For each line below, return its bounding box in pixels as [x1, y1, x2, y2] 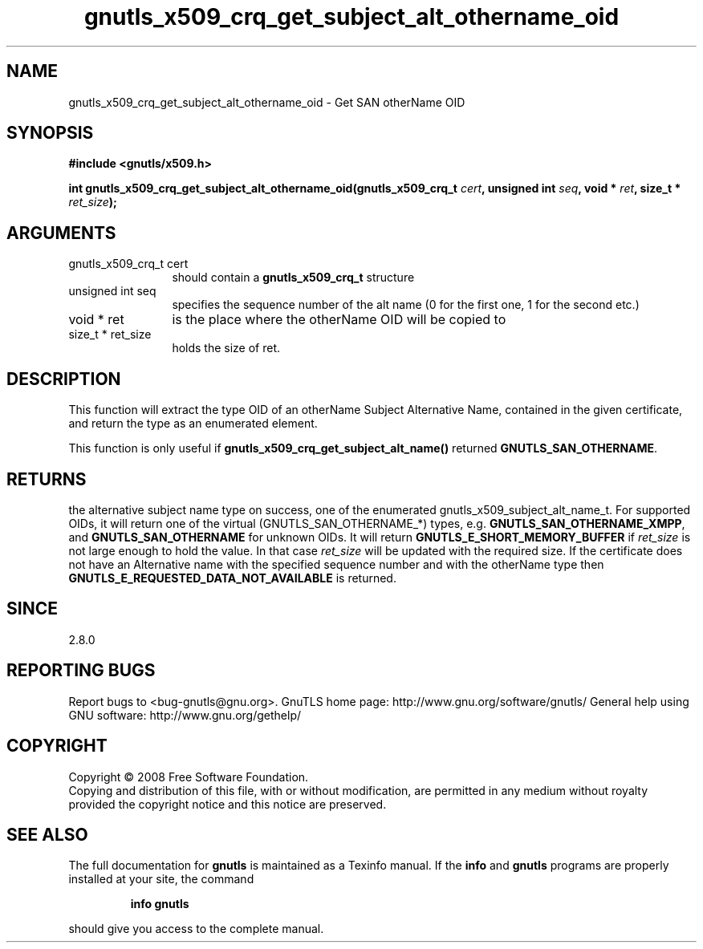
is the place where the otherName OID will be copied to [172, 311, 506, 328]
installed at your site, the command [68, 872, 254, 886]
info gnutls [130, 897, 189, 911]
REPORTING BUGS [6, 660, 156, 681]
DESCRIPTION [6, 368, 121, 389]
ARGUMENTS [6, 222, 116, 243]
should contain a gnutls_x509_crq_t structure [172, 270, 415, 285]
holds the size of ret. [172, 341, 281, 355]
